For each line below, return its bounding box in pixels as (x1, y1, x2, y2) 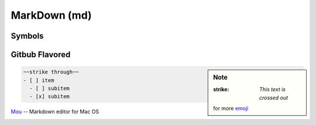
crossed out (259, 94, 288, 101)
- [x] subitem (29, 93, 70, 100)
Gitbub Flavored (11, 50, 71, 60)
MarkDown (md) (11, 9, 92, 22)
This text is (259, 86, 286, 93)
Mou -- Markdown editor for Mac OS (11, 108, 99, 115)
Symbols (11, 31, 44, 41)
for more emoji (213, 105, 249, 112)
